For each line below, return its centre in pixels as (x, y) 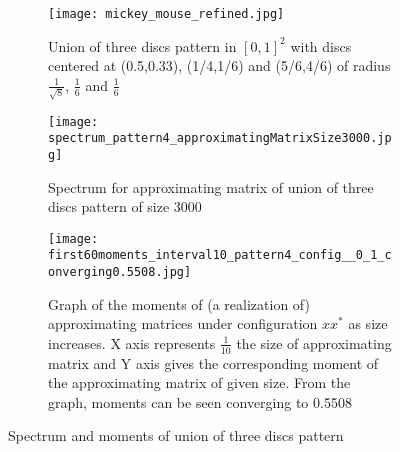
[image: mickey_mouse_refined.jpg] (166, 14)
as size (368, 323)
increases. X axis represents (132, 342)
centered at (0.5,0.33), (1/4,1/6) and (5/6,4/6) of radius (219, 65)
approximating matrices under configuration (183, 323)
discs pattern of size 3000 (125, 206)
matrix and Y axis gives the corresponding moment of (213, 362)
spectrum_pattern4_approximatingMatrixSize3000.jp (220, 138)
